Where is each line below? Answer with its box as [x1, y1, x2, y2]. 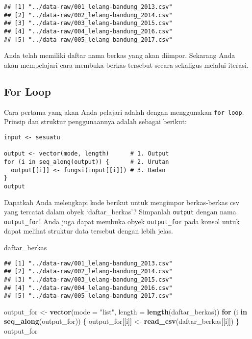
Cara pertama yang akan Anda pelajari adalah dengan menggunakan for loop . [4, 106, 244, 117]
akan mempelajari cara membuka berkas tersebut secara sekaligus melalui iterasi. [4, 59, 249, 70]
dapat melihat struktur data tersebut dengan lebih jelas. [4, 226, 173, 236]
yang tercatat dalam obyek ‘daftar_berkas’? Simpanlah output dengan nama [4, 207, 236, 217]
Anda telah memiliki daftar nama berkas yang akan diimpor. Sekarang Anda [4, 50, 235, 60]
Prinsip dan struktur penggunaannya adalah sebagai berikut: [4, 116, 187, 127]
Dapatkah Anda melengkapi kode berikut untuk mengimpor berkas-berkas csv [4, 197, 240, 207]
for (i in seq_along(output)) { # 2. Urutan [4, 158, 169, 165]
